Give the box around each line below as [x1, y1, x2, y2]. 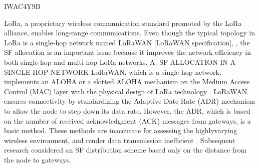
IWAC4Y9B [4, 1, 41, 11]
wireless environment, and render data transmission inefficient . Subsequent [4, 135, 235, 145]
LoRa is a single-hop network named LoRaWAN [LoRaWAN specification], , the [4, 37, 250, 47]
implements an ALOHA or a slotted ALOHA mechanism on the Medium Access [4, 76, 250, 87]
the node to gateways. [4, 154, 71, 165]
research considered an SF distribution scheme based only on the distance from [4, 145, 247, 155]
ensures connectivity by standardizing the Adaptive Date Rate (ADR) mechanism [4, 96, 255, 106]
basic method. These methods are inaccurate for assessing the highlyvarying [4, 125, 237, 136]
